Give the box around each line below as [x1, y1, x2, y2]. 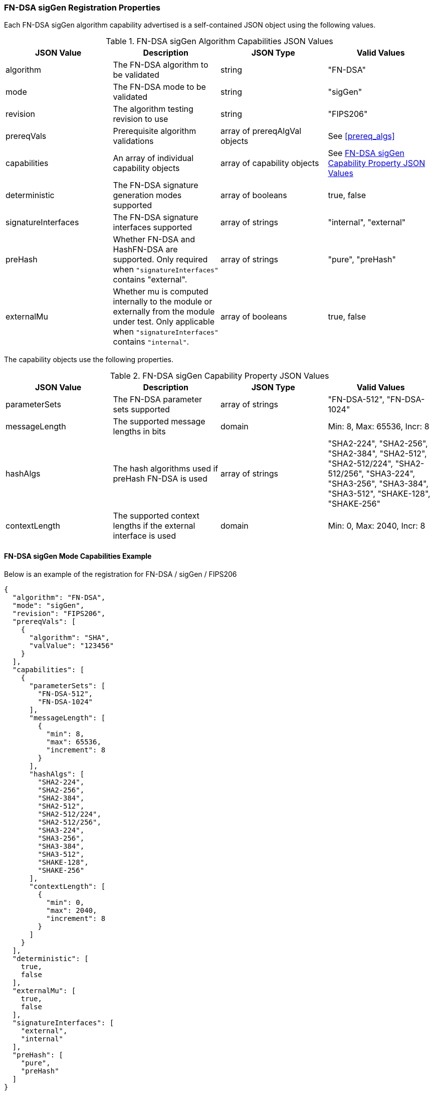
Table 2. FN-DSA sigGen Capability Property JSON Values [110, 371, 329, 381]
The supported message [113, 416, 205, 427]
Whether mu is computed [113, 286, 208, 297]
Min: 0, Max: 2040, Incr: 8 [328, 521, 425, 531]
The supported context [113, 511, 199, 521]
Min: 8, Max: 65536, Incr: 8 [328, 421, 429, 432]
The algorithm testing [113, 104, 193, 114]
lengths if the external [113, 521, 195, 531]
